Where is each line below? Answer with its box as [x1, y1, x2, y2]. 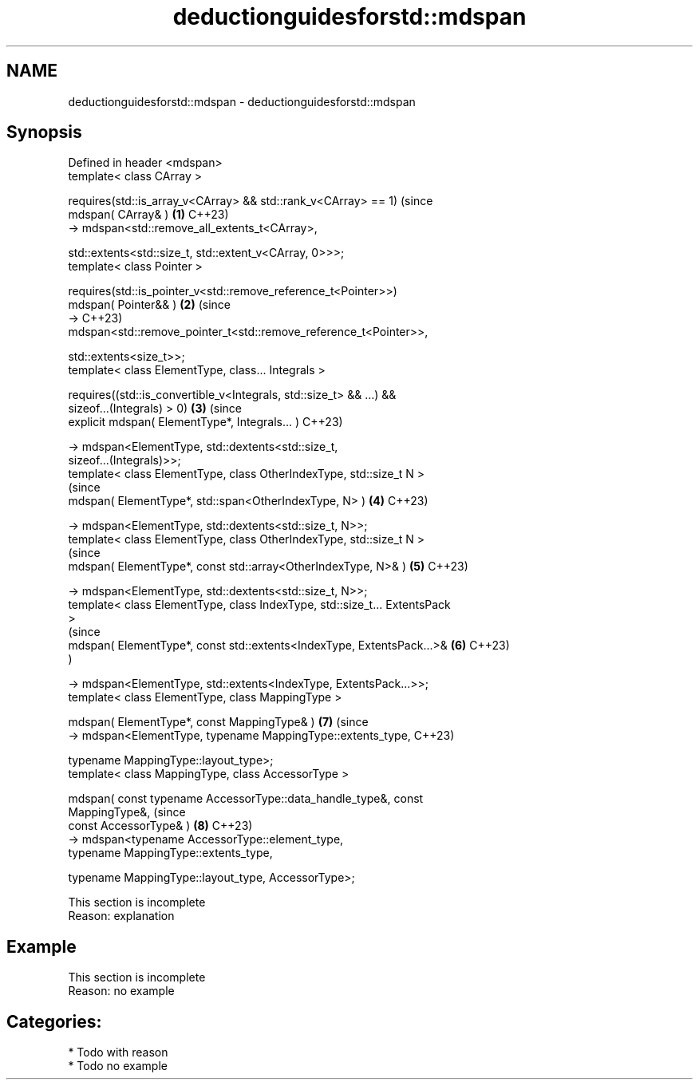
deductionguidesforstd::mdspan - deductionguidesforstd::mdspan [68, 94, 416, 109]
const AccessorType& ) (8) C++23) [68, 819, 253, 833]
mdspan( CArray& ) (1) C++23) [68, 207, 229, 222]
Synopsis [6, 122, 82, 143]
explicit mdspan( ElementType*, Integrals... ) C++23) [68, 415, 343, 429]
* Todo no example [68, 1059, 168, 1073]
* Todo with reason [68, 1045, 168, 1060]
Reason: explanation [68, 909, 175, 923]
